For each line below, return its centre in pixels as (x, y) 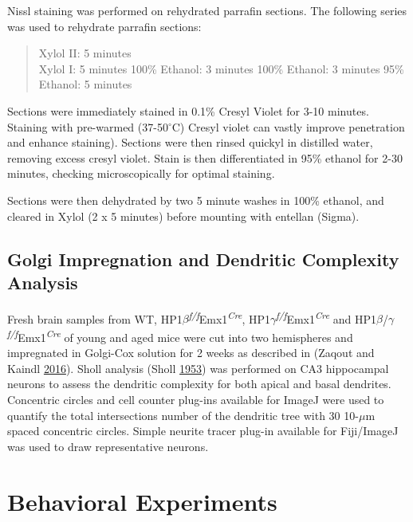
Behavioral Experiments (142, 501)
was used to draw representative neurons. (108, 446)
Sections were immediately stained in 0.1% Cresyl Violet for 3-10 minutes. (188, 110)
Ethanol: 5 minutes (85, 84)
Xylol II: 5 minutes (85, 53)
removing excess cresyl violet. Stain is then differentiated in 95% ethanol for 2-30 (205, 157)
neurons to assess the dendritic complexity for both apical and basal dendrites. (199, 384)
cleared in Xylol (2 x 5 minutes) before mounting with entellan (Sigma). (183, 216)
